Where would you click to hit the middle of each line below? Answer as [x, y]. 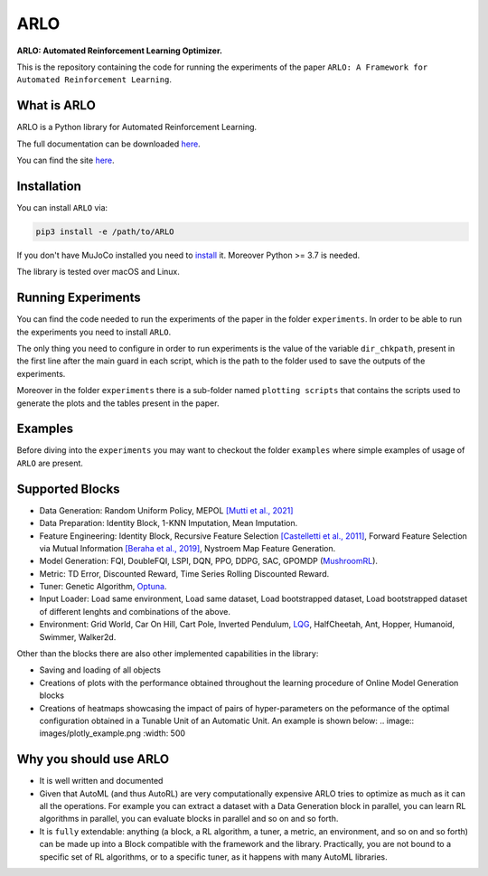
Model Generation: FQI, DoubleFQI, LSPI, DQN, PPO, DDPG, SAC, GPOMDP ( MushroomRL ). [209, 561]
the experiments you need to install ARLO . [94, 332]
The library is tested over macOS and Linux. [99, 272]
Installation [49, 186]
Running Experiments [79, 298]
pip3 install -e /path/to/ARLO [105, 231]
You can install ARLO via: [62, 207]
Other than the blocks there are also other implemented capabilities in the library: [168, 654]
